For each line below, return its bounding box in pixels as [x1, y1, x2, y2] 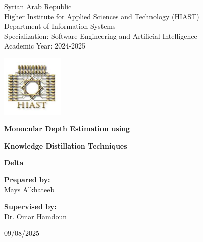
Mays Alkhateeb [4, 184, 55, 195]
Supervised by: [4, 201, 57, 212]
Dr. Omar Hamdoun [4, 211, 67, 221]
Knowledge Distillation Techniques [4, 140, 127, 151]
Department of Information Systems [4, 21, 116, 31]
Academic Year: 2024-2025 [4, 40, 86, 51]
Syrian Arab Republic [4, 1, 72, 11]
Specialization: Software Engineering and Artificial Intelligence [4, 30, 197, 41]
